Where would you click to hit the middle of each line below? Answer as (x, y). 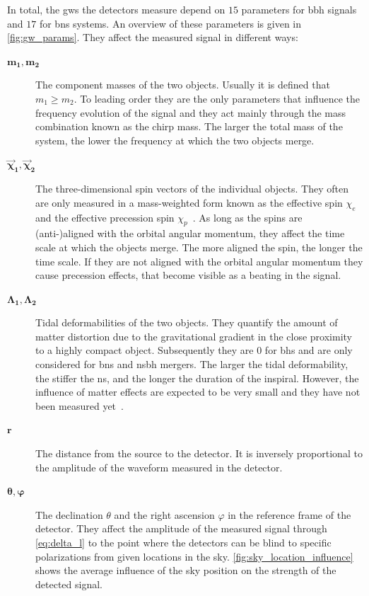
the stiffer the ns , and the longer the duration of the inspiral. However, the (197, 378)
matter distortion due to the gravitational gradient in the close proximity (194, 336)
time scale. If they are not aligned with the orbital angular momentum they (199, 261)
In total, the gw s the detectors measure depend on (116, 9)
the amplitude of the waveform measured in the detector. (159, 467)
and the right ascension (164, 514)
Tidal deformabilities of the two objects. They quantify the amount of (187, 322)
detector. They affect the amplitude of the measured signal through (181, 528)
